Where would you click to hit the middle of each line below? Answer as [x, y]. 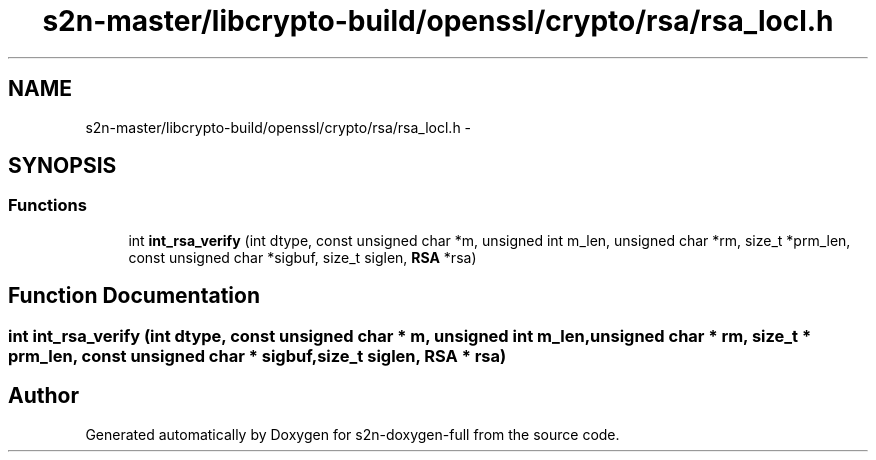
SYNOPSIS [62, 166]
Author [43, 396]
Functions [47, 205]
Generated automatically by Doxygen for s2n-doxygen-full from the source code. [352, 434]
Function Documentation [134, 296]
